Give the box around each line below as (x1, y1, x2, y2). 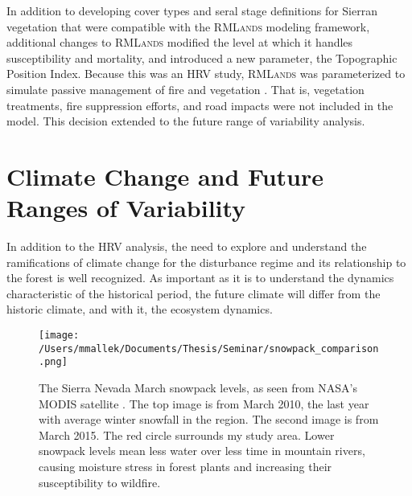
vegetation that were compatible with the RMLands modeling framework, (6, 18, 370, 35)
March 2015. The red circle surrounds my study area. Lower (39, 426, 335, 443)
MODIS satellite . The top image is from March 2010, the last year (39, 395, 369, 412)
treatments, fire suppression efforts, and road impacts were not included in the (6, 96, 393, 113)
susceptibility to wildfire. (39, 473, 161, 490)
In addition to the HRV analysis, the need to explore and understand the (6, 238, 367, 255)
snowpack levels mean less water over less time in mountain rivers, (39, 442, 365, 459)
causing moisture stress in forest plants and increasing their (39, 457, 332, 474)
